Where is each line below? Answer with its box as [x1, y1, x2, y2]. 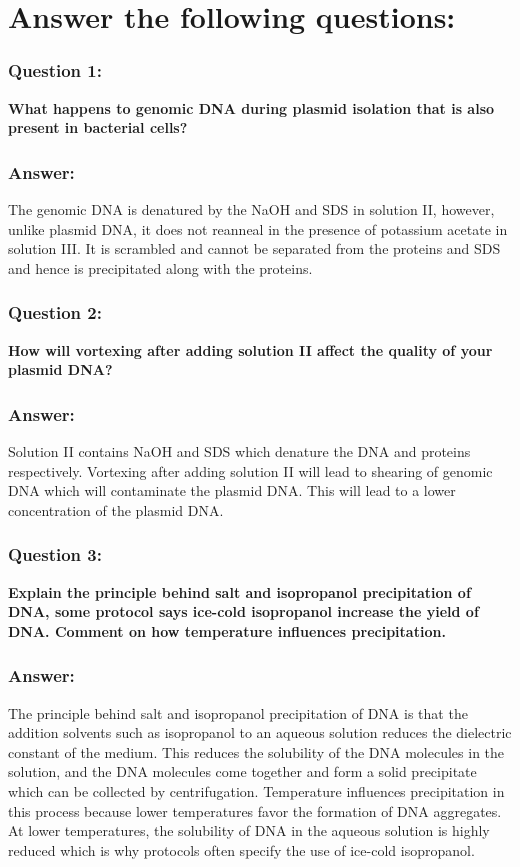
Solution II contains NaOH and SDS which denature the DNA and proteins [8, 441, 471, 461]
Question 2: [8, 300, 102, 325]
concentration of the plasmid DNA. [8, 499, 224, 520]
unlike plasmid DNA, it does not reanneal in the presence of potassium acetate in [8, 218, 508, 239]
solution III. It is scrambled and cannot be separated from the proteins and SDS [8, 238, 501, 259]
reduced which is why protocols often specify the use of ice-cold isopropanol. [8, 839, 475, 860]
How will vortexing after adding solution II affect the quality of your [8, 339, 493, 360]
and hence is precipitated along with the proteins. [8, 257, 313, 278]
